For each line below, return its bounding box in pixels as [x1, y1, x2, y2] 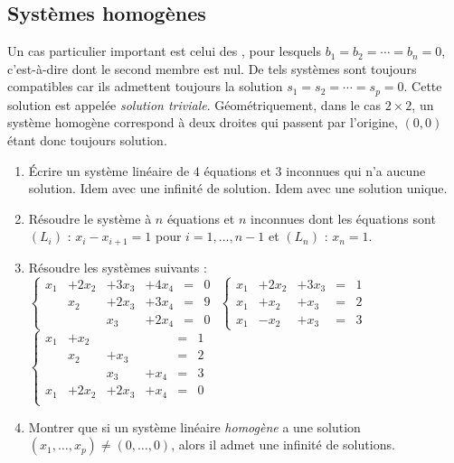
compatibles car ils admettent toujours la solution [7, 77, 283, 96]
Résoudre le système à [28, 208, 152, 227]
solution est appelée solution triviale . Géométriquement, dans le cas [7, 95, 382, 114]
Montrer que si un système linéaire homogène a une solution [28, 417, 361, 436]
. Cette [403, 77, 442, 96]
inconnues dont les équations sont [250, 208, 436, 227]
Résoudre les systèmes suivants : [28, 257, 207, 276]
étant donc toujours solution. [7, 131, 167, 150]
